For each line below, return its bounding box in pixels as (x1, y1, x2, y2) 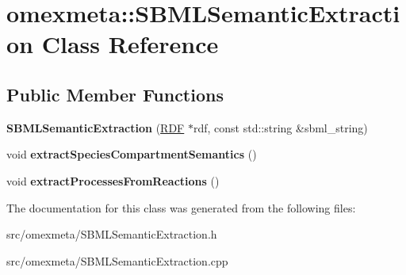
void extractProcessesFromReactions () (6, 172, 220, 189)
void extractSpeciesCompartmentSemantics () (6, 146, 257, 162)
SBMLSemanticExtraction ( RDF (6, 119, 185, 136)
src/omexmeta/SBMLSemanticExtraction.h (6, 226, 217, 243)
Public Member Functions (6, 82, 224, 106)
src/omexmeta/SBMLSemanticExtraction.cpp (6, 252, 228, 269)
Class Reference (41, 28, 219, 60)
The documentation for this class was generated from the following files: (6, 199, 356, 216)
